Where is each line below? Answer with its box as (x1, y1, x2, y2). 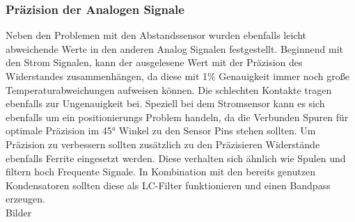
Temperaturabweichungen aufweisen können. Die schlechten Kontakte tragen (6, 82, 332, 97)
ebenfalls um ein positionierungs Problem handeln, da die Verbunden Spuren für (6, 109, 349, 124)
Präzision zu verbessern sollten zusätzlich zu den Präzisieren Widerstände (6, 136, 320, 151)
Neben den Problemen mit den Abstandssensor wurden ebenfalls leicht (6, 28, 306, 42)
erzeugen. (6, 191, 45, 206)
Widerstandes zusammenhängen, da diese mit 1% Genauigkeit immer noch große (6, 69, 349, 83)
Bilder (6, 205, 32, 219)
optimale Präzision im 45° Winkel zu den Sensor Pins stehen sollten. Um (6, 123, 316, 138)
